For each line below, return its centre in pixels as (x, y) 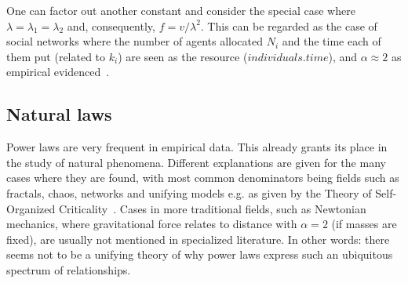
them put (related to (56, 56)
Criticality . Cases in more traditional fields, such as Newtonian (212, 208)
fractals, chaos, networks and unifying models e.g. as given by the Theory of (189, 192)
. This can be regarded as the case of (289, 25)
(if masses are (364, 224)
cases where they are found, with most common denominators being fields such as (203, 178)
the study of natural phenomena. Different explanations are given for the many (196, 162)
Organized (31, 208)
